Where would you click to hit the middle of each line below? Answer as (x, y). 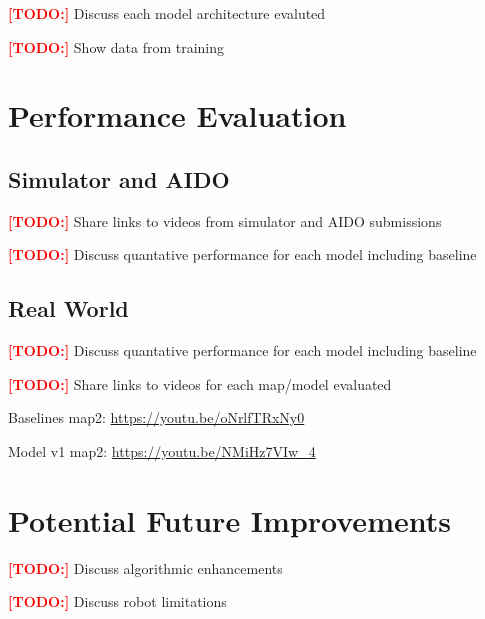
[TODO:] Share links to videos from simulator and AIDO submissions (225, 220)
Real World (68, 308)
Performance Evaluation (177, 115)
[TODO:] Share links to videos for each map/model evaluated (200, 383)
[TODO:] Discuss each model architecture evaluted (167, 13)
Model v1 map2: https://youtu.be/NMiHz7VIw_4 (162, 450)
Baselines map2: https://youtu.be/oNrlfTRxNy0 (156, 417)
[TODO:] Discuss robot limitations (117, 601)
